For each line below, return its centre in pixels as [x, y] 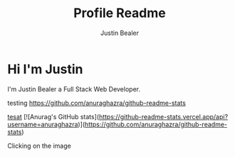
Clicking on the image [39, 146]
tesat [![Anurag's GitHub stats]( [53, 116]
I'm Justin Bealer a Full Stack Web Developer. [74, 89]
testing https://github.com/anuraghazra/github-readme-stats [97, 103]
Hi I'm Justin [45, 69]
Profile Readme [120, 13]
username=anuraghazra [43, 124]
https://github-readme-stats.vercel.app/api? [163, 116]
